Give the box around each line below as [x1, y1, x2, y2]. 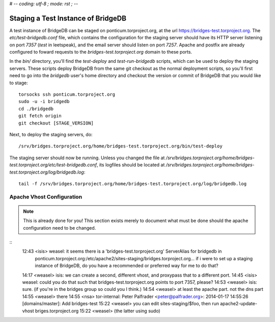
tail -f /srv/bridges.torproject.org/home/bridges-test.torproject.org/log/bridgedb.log [18, 181, 247, 186]
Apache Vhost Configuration [9, 193, 82, 200]
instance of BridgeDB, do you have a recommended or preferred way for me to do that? [35, 263, 218, 269]
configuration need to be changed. [23, 225, 96, 231]
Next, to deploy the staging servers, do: [9, 131, 93, 137]
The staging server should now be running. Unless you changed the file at [9, 155, 165, 161]
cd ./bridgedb [18, 106, 53, 112]
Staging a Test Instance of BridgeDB [9, 14, 127, 22]
